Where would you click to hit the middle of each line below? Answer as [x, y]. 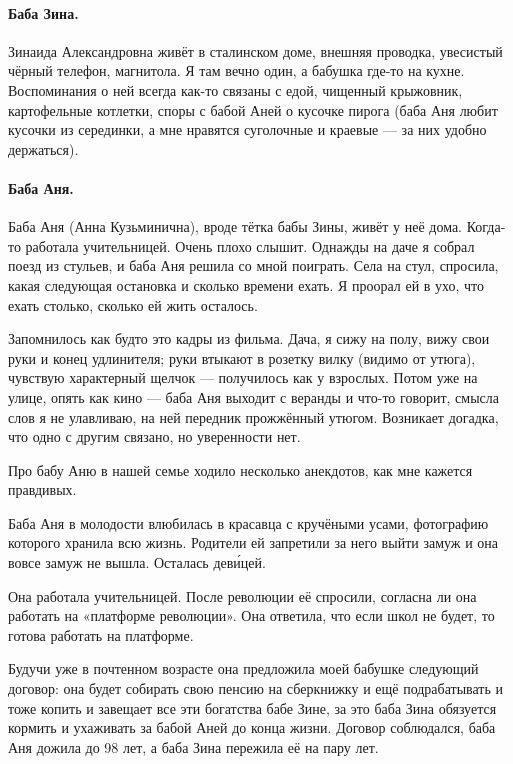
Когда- [486, 226]
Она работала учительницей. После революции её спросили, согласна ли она [242, 595]
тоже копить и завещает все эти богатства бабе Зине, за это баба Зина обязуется [252, 707]
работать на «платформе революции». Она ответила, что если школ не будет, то [251, 615]
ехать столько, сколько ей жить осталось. [133, 304]
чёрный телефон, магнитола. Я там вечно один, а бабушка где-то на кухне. [236, 70]
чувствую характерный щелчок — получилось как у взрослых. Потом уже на [243, 377]
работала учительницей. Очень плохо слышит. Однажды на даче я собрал [250, 245]
